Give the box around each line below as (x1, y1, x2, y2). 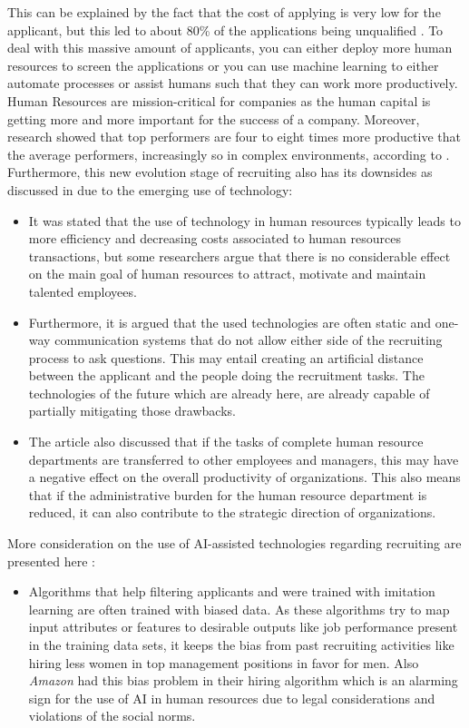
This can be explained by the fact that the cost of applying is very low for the (7, 3, 441, 21)
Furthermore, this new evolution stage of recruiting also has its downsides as (7, 162, 433, 182)
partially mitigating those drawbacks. (28, 401, 236, 420)
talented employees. (28, 281, 137, 300)
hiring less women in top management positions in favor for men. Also (28, 653, 419, 672)
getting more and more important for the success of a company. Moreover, (7, 109, 420, 128)
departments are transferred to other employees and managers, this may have (28, 449, 459, 468)
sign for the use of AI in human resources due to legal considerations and (28, 688, 435, 707)
